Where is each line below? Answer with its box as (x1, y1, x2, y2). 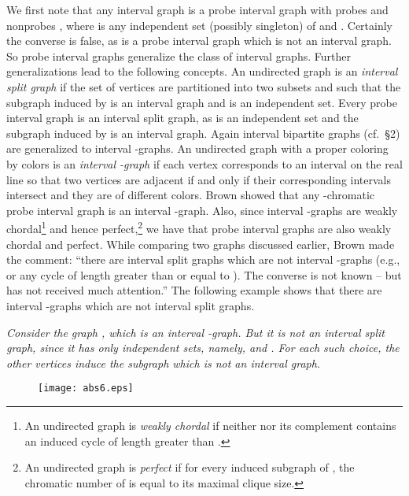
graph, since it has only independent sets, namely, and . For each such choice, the (6, 339, 400, 356)
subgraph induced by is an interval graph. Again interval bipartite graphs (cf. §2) (6, 124, 400, 141)
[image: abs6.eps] (38, 383, 134, 394)
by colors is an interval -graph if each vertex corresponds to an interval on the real (6, 155, 403, 172)
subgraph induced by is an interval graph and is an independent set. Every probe (6, 94, 397, 110)
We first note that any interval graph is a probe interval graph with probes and (6, 2, 389, 17)
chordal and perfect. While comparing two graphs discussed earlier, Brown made (6, 235, 395, 252)
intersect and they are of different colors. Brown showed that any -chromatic (6, 187, 375, 203)
